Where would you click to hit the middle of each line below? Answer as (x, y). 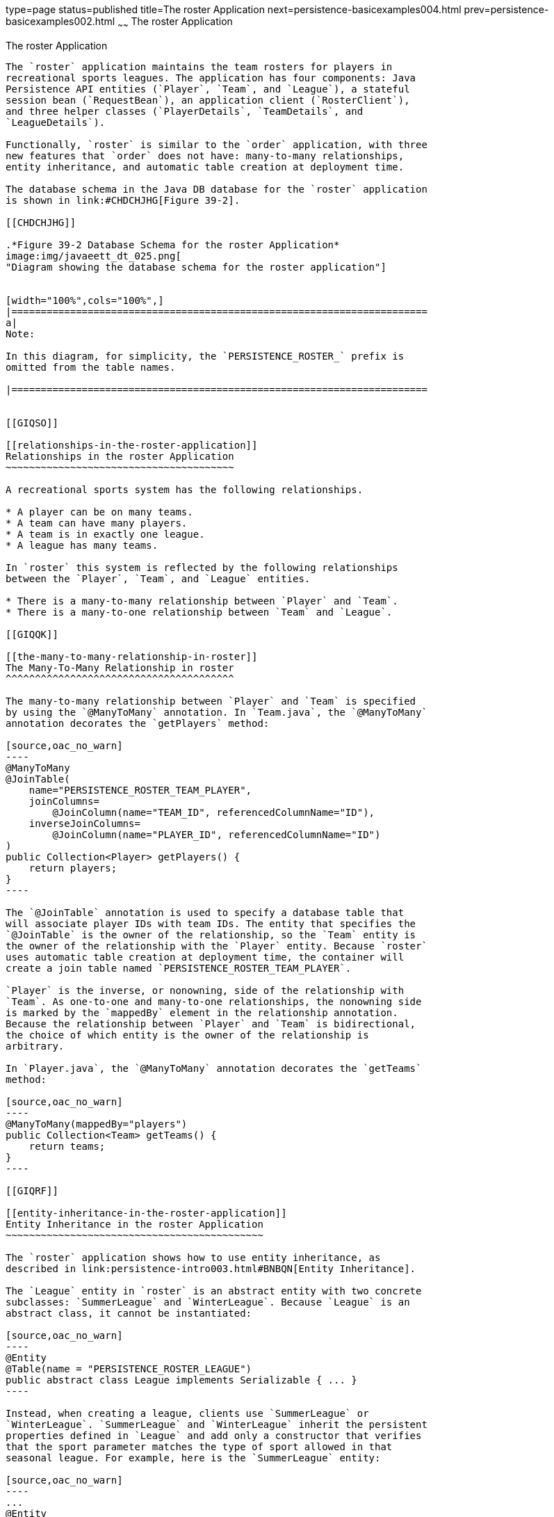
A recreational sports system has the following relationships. (185, 489)
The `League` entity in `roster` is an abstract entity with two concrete (214, 1291)
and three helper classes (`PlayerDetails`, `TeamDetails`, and (185, 111)
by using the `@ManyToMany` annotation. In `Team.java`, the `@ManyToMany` (217, 712)
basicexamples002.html (60, 21)
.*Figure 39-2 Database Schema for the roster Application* (173, 244)
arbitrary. (35, 1046)
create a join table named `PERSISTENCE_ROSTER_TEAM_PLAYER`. (179, 968)
